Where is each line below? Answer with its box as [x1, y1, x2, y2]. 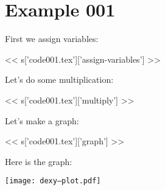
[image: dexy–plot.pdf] [5, 177, 101, 186]
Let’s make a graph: [5, 114, 79, 127]
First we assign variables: [5, 32, 99, 45]
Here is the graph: [5, 155, 72, 167]
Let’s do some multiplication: [5, 73, 114, 86]
